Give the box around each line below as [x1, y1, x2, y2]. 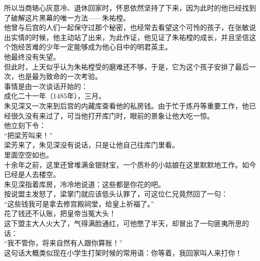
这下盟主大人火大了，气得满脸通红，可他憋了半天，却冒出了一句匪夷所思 [4, 218, 242, 228]
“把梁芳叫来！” [4, 129, 53, 140]
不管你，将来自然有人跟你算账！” [14, 237, 123, 248]
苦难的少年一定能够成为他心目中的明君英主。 [24, 41, 172, 52]
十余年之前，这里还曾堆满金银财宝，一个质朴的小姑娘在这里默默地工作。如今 [4, 159, 256, 169]
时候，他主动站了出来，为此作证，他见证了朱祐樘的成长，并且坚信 [31, 31, 249, 42]
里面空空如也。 [4, 149, 53, 159]
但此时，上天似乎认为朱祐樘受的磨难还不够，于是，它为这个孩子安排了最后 [4, 61, 249, 71]
